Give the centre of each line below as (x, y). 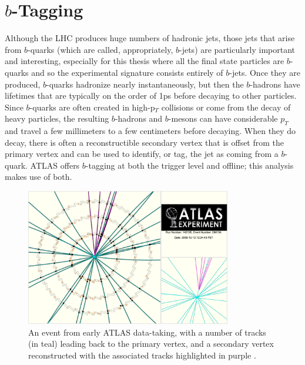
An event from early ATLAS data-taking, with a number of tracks (147, 332)
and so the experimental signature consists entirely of (127, 72)
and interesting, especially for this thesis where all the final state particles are (145, 61)
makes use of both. (38, 177)
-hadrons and (139, 118)
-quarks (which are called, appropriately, (100, 49)
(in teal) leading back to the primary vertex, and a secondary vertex (151, 344)
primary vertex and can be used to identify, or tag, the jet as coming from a (142, 154)
